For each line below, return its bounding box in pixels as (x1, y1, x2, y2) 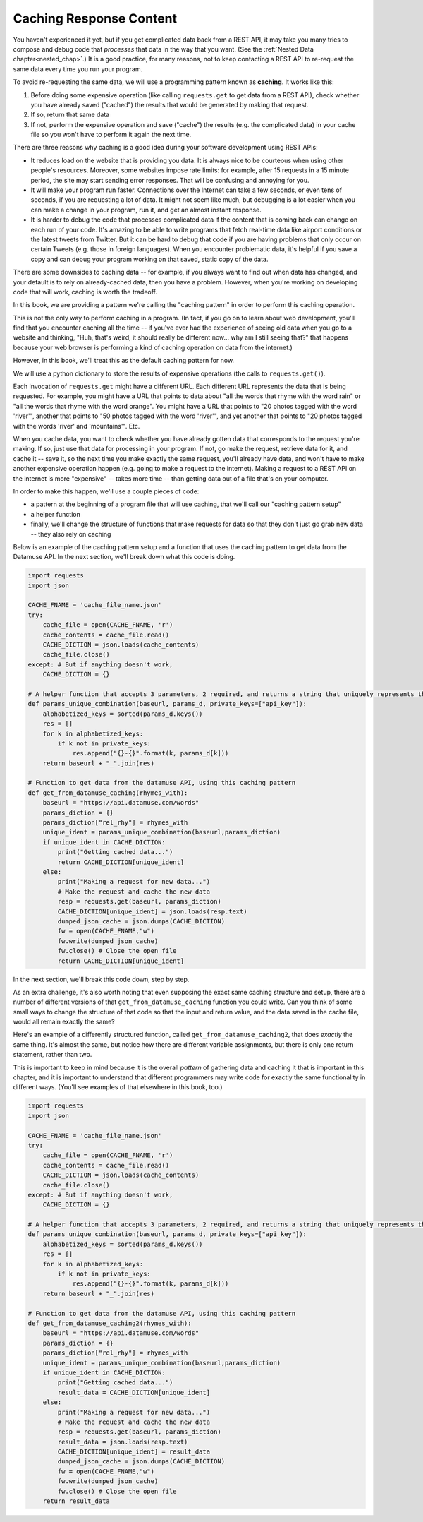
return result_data (42, 1497, 111, 1505)
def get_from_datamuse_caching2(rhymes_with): (27, 1319, 192, 1327)
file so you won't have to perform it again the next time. (30, 131, 192, 139)
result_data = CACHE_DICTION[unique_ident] (57, 1388, 211, 1396)
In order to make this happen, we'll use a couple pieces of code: (13, 487, 200, 496)
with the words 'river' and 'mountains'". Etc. (13, 421, 140, 430)
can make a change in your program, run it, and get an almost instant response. (30, 205, 262, 214)
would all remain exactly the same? (13, 1017, 116, 1026)
